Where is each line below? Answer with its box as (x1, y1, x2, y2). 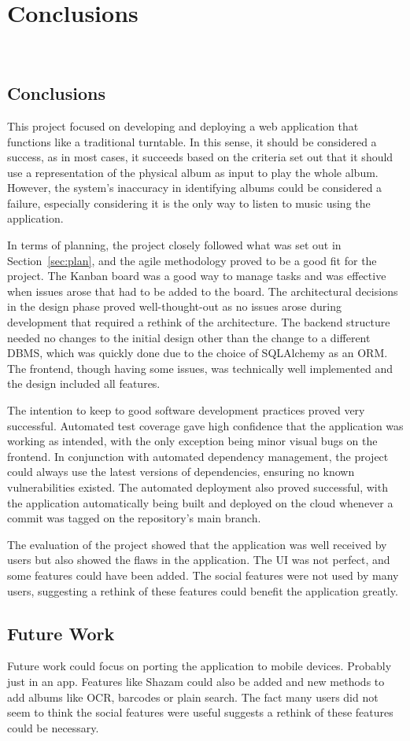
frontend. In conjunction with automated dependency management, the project (7, 448, 389, 464)
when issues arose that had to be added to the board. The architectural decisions (7, 282, 398, 299)
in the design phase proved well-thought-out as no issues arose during (7, 298, 342, 315)
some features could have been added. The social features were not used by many (7, 566, 399, 583)
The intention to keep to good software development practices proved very (7, 402, 365, 418)
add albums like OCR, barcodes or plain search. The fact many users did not (7, 688, 379, 705)
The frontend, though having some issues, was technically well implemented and (7, 359, 393, 376)
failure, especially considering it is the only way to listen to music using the (7, 194, 371, 211)
